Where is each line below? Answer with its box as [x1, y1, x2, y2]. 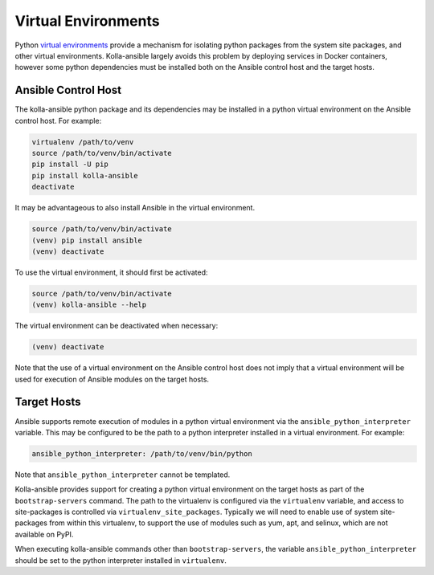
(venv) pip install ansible [31, 235, 142, 245]
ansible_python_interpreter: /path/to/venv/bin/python [31, 449, 252, 458]
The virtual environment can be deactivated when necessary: [14, 321, 219, 331]
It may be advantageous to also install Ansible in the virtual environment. [14, 203, 256, 213]
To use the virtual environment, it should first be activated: [14, 267, 208, 277]
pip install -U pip [31, 160, 108, 169]
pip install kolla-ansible [31, 171, 138, 180]
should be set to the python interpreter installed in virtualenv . [14, 555, 227, 565]
